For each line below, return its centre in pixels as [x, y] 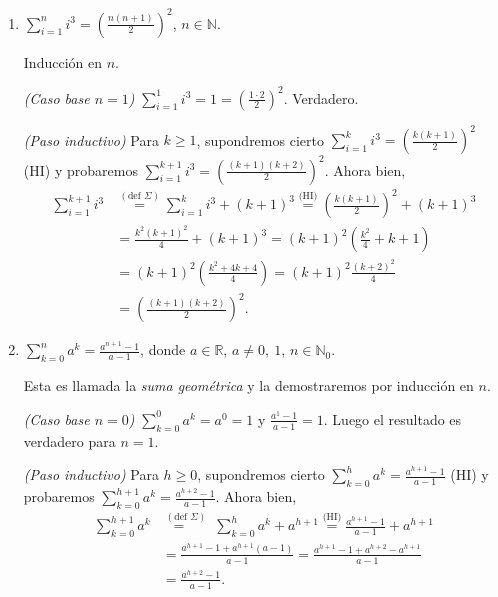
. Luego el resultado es [392, 418]
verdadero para [69, 440]
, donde [163, 349]
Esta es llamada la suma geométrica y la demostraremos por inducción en [248, 385]
